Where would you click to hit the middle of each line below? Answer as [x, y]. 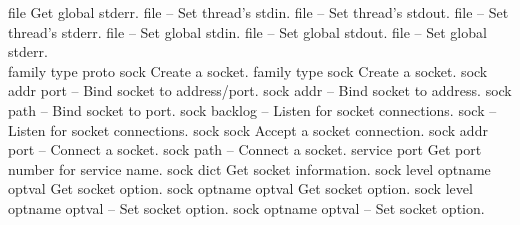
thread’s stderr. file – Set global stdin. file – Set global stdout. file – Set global [247, 31]
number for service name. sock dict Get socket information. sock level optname [249, 168]
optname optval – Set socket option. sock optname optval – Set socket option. [246, 207]
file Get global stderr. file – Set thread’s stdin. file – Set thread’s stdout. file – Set [258, 12]
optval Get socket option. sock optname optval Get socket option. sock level [240, 188]
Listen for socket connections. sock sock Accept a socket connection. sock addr [248, 129]
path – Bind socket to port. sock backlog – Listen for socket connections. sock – [252, 109]
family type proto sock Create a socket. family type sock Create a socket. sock [248, 70]
